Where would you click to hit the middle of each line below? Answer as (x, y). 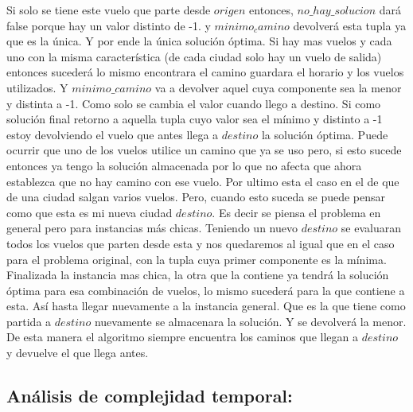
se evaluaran (371, 228)
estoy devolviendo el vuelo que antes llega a (113, 134)
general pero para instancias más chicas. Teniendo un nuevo (152, 228)
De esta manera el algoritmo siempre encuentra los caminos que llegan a (182, 337)
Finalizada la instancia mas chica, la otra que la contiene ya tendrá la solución (198, 275)
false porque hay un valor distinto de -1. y (109, 25)
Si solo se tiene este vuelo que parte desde (109, 10)
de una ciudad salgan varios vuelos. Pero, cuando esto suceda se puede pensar (196, 197)
